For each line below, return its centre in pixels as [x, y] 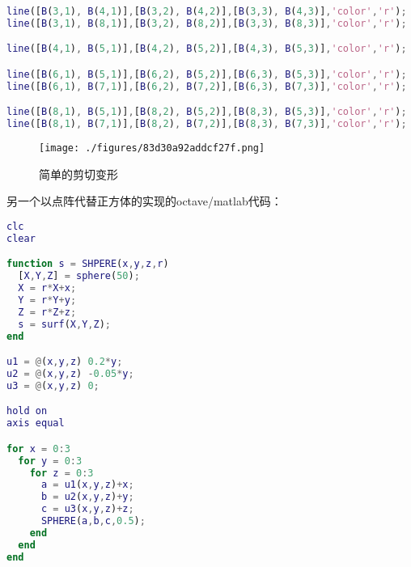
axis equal [36, 423]
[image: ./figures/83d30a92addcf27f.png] [152, 148]
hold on [27, 411]
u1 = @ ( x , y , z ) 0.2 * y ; [65, 362]
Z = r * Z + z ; [47, 312]
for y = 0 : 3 [50, 461]
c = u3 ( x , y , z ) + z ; [87, 509]
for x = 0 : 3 [38, 449]
